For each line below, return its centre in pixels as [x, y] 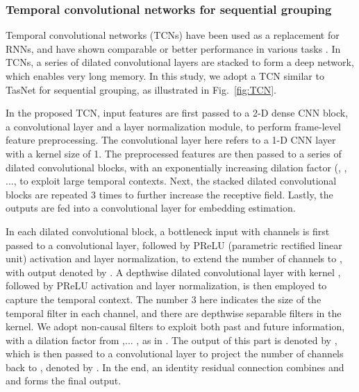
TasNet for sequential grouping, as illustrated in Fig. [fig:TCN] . [141, 89]
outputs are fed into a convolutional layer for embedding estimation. [151, 208]
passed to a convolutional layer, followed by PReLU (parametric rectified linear [174, 245]
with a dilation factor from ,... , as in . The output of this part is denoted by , [172, 340]
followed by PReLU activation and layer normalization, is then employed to [166, 286]
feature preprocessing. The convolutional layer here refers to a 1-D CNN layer [171, 140]
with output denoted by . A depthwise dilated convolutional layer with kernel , [173, 272]
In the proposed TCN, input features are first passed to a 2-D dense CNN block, [177, 113]
